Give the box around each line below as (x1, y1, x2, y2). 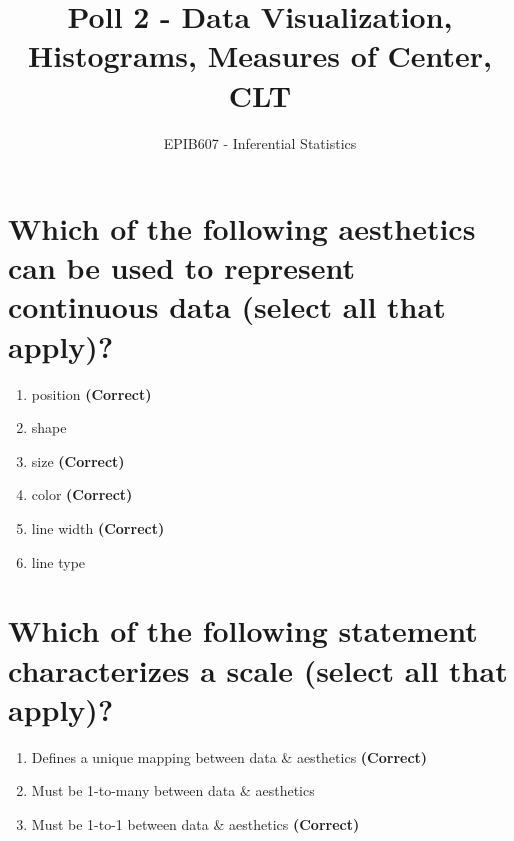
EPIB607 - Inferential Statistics (163, 132, 357, 153)
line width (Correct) (31, 517, 165, 538)
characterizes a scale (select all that (8, 649, 508, 690)
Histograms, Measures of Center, (28, 35, 492, 76)
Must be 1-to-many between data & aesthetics (31, 780, 315, 801)
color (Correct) (31, 484, 133, 505)
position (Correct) (31, 383, 152, 404)
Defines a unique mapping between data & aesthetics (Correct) (31, 746, 428, 767)
